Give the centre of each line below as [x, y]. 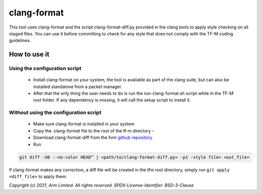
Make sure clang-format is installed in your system [84, 124]
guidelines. [20, 41]
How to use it [29, 54]
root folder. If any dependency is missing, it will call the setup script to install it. [112, 100]
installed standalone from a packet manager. [78, 87]
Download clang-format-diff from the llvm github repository [93, 137]
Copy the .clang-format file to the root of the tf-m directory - [94, 131]
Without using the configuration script [55, 113]
